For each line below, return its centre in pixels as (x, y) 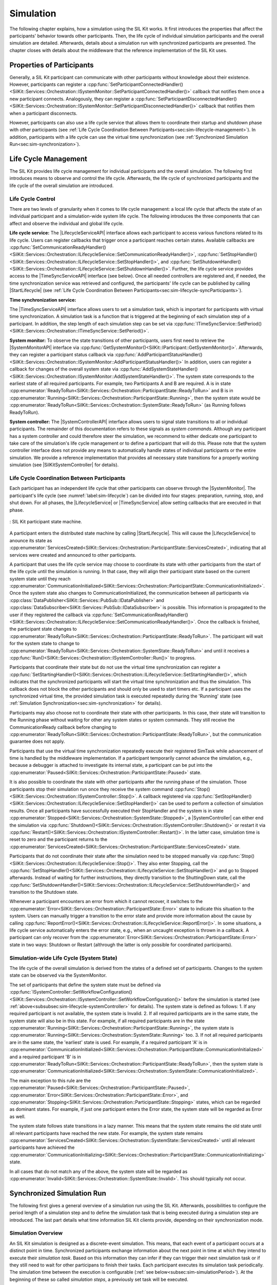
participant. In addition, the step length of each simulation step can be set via (91, 323)
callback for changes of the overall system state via (64, 369)
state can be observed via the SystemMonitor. (58, 975)
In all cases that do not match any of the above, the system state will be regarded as (98, 1171)
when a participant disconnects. (43, 113)
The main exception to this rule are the (50, 1080)
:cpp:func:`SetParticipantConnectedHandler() (135, 84)
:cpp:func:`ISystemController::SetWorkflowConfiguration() (71, 992)
